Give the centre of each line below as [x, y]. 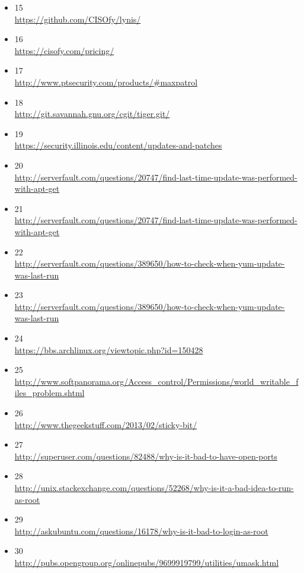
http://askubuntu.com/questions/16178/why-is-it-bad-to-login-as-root [141, 531]
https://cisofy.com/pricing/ [64, 50]
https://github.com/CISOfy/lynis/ [78, 19]
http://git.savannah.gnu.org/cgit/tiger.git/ [92, 114]
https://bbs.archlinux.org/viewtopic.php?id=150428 [109, 349]
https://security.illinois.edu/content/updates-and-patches [118, 145]
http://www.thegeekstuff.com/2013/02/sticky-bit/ [106, 424]
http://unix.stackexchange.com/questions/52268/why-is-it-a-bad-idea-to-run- [154, 487]
